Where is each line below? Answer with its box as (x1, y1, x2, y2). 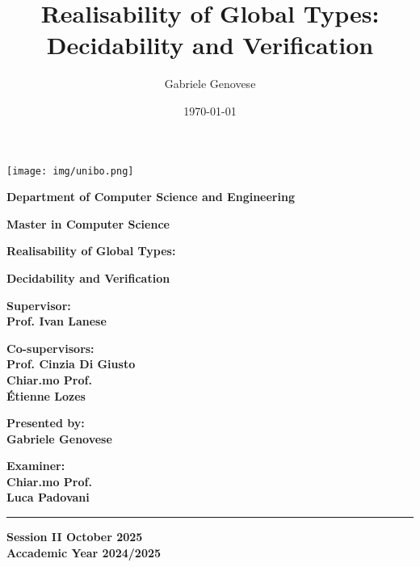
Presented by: (6, 414, 85, 431)
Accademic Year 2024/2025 (6, 544, 162, 561)
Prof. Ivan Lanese (6, 313, 107, 330)
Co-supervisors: (6, 339, 94, 356)
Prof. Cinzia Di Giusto (6, 355, 136, 372)
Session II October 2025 (6, 528, 143, 545)
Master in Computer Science (6, 215, 170, 232)
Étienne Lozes (6, 387, 86, 404)
